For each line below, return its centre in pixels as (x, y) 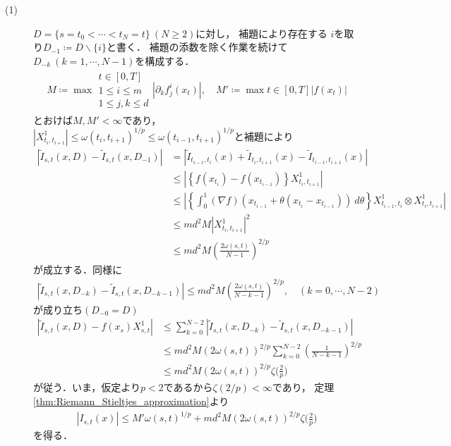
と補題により (264, 136)
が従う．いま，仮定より (87, 387)
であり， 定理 (303, 387)
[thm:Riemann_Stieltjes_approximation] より (131, 401)
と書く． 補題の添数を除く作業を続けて (197, 47)
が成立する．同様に (78, 269)
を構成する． (165, 60)
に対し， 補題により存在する (261, 33)
